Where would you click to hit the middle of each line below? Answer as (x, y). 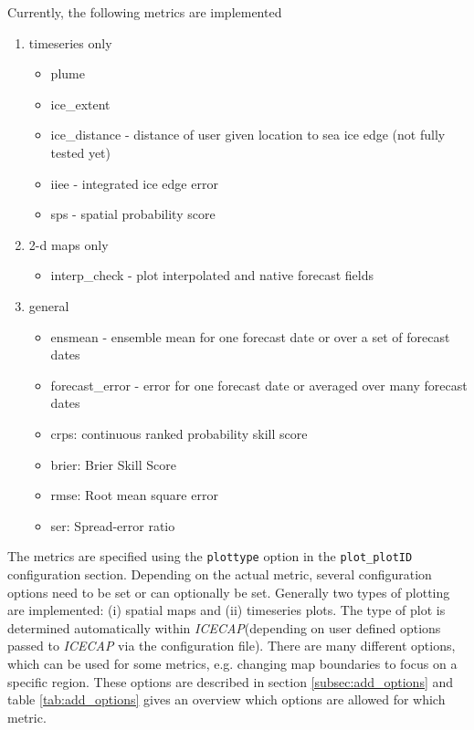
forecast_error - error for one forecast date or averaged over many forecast (259, 385)
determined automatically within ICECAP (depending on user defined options (224, 627)
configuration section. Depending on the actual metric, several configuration (220, 574)
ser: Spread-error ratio (113, 525)
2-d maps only (68, 244)
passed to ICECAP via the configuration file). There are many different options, (232, 646)
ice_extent (80, 104)
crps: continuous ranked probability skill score (179, 433)
